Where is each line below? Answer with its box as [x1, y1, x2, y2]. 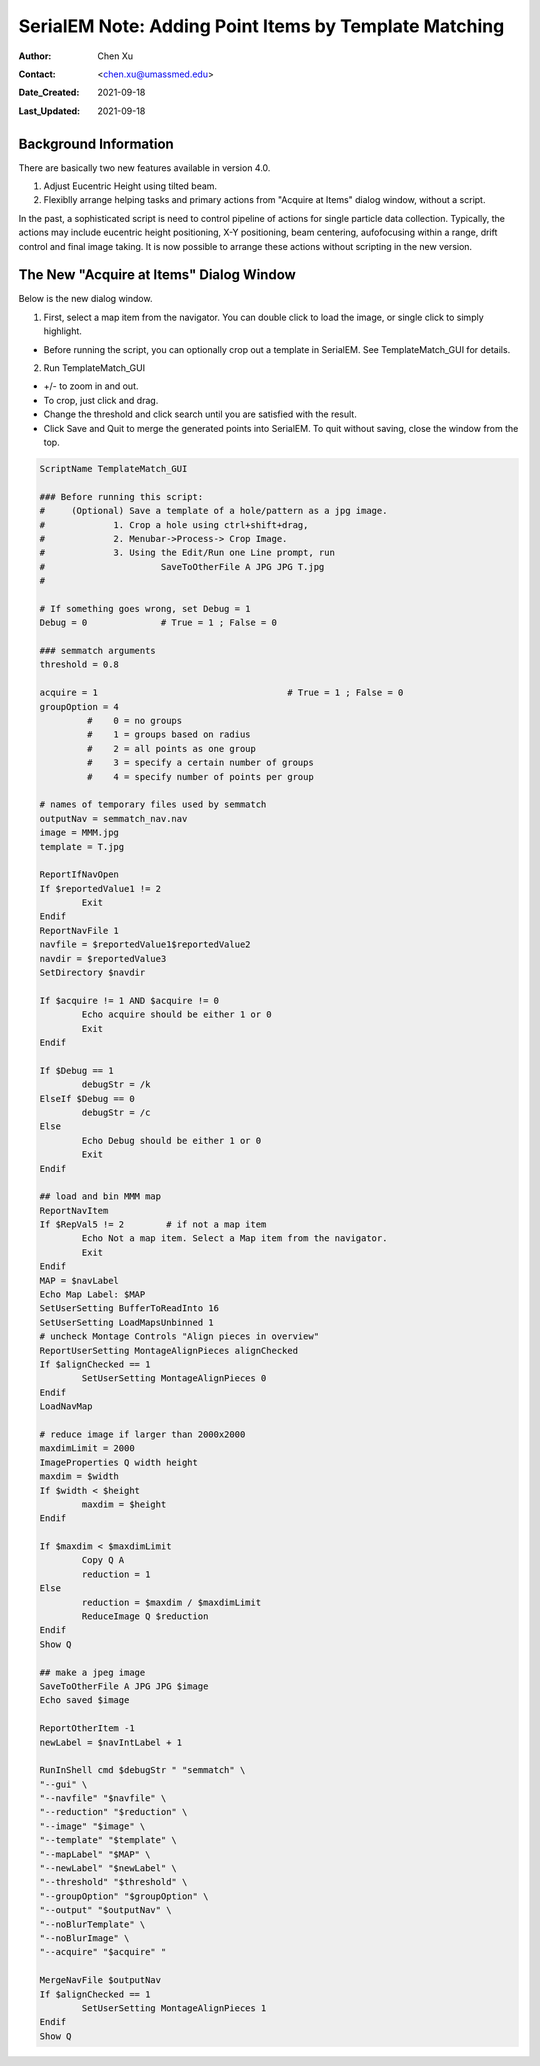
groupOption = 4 [39, 701, 120, 712]
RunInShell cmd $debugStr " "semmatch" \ [39, 1765, 246, 1776]
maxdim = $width [39, 1471, 120, 1482]
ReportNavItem [39, 1205, 109, 1216]
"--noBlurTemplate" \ [39, 1918, 146, 1930]
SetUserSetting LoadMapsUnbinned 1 [39, 1316, 214, 1328]
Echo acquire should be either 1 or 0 [81, 1009, 272, 1020]
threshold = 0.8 [39, 659, 120, 670]
